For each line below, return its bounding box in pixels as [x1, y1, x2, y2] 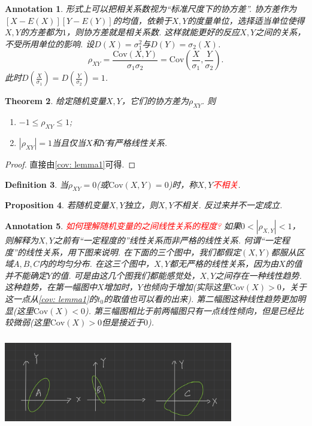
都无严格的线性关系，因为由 [169, 257, 278, 270]
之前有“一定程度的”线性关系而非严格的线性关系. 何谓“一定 [53, 233, 281, 246]
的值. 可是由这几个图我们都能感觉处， [52, 269, 200, 281]
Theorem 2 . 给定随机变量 [5, 95, 106, 107]
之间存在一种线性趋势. [215, 269, 302, 281]
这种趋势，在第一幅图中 [5, 281, 97, 293]
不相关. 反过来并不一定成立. [173, 199, 283, 211]
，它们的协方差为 [121, 95, 189, 107]
